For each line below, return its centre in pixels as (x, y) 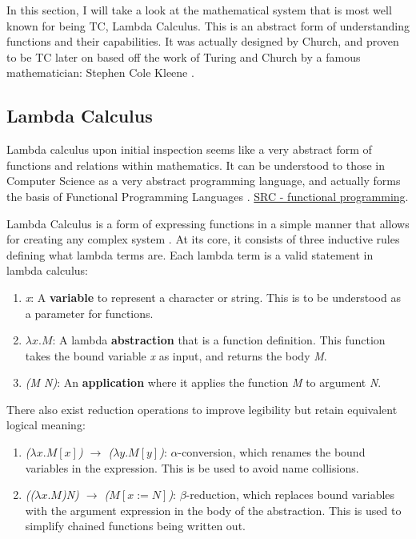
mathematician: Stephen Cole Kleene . (100, 72)
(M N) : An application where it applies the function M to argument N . (203, 382)
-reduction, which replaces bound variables (290, 495)
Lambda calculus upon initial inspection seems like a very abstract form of (189, 149)
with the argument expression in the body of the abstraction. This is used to (213, 510)
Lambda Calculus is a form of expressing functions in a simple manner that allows (208, 223)
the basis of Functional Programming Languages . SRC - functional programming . (208, 196)
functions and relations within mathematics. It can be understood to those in (196, 165)
